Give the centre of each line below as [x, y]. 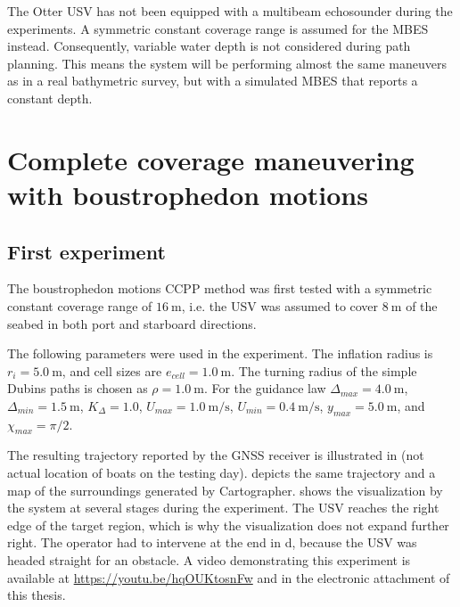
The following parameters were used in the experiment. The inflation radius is [220, 353]
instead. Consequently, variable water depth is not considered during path [209, 46]
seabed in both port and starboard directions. [132, 323]
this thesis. [37, 595]
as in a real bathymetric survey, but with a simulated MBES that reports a [213, 81]
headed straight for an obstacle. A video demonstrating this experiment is [209, 560]
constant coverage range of [80, 305]
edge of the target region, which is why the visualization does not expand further [228, 525]
